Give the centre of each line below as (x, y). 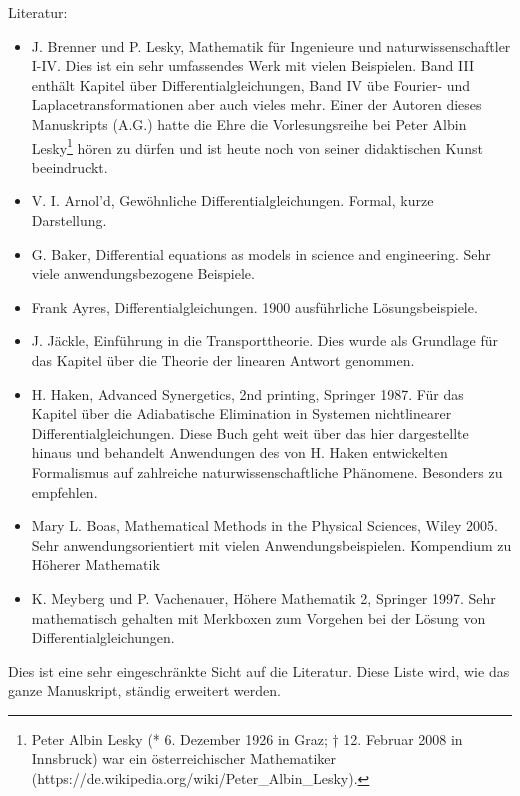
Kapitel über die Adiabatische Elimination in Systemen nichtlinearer (241, 413)
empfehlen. (64, 491)
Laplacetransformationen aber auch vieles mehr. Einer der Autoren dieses (256, 104)
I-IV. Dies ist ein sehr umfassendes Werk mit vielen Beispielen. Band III (252, 65)
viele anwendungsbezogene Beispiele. (143, 273)
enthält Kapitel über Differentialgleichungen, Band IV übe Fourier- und (251, 84)
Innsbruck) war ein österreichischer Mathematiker (183, 758)
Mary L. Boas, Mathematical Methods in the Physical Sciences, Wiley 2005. (264, 525)
